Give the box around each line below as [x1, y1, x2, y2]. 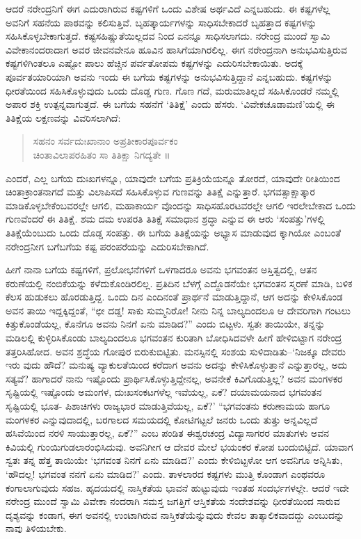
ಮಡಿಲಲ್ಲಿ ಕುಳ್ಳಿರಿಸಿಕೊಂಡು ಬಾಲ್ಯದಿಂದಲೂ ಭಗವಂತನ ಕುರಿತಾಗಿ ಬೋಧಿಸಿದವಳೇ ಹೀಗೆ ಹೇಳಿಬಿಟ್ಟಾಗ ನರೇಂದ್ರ [6, 330, 342, 345]
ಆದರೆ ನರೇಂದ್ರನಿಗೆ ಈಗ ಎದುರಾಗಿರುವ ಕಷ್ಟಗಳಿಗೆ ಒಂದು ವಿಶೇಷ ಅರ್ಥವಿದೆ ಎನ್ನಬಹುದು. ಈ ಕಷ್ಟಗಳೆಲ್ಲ [6, 1, 330, 15]
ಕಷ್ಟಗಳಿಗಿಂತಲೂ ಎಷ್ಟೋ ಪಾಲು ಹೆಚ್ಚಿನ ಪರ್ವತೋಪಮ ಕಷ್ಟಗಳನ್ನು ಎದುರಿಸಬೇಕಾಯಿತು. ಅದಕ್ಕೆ [6, 56, 303, 70]
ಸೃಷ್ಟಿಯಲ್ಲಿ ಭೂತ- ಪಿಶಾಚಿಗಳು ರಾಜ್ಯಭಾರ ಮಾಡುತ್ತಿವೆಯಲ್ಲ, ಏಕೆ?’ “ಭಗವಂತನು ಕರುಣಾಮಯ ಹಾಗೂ [6, 399, 330, 413]
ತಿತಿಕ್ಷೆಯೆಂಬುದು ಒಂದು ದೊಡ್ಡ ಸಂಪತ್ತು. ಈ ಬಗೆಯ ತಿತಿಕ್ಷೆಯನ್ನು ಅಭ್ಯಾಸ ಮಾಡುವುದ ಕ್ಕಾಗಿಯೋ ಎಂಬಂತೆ [6, 225, 342, 239]
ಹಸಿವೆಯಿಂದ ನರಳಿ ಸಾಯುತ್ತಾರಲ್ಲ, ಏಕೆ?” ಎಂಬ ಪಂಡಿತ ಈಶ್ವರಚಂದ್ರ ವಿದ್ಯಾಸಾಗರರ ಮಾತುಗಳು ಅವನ [6, 426, 329, 440]
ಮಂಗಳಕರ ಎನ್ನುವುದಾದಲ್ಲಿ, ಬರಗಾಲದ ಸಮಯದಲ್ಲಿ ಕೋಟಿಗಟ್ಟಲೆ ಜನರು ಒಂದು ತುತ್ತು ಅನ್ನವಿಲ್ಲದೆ [6, 412, 318, 426]
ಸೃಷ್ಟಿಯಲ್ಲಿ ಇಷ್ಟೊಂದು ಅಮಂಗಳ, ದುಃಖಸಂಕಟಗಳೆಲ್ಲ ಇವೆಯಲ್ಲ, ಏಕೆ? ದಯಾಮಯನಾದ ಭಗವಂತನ [6, 385, 322, 399]
